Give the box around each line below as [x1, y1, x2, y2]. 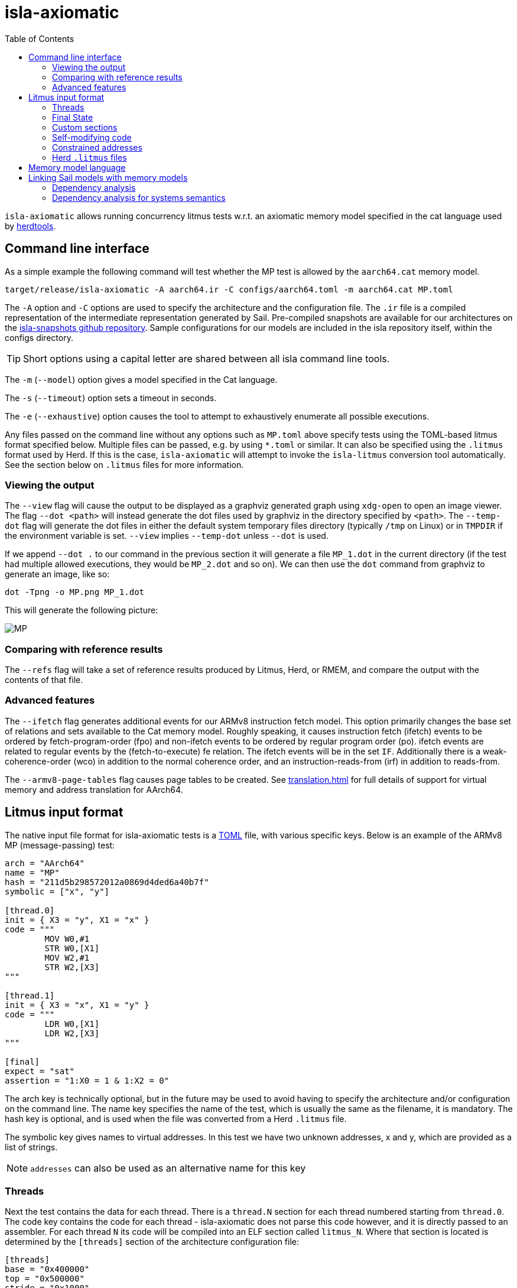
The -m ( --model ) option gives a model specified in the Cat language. [5, 374, 278, 385]
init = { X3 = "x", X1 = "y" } [5, 1000, 149, 1010]
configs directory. [5, 332, 73, 343]
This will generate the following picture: [5, 605, 158, 616]
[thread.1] [5, 990, 55, 1000]
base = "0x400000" [5, 1264, 90, 1274]
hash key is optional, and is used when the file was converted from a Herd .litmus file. [5, 1113, 347, 1124]
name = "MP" [5, 867, 60, 877]
